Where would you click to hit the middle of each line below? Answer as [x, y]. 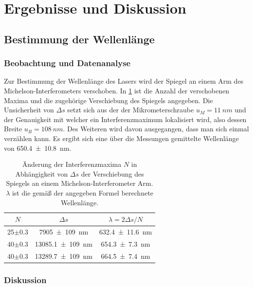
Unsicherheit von [29, 110]
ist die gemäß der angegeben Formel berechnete [83, 192]
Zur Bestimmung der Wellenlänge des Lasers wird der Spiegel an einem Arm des [124, 81]
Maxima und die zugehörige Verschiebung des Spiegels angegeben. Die [108, 100]
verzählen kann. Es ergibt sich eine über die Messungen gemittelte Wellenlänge [121, 138]
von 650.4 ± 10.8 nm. [38, 148]
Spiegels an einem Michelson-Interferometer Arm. [80, 183]
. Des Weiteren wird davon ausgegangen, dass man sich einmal [156, 129]
